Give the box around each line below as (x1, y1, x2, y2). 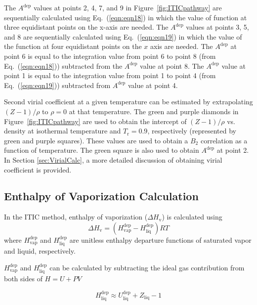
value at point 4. (128, 80, 178, 90)
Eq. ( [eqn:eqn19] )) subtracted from (4, 80, 111, 90)
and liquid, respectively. (4, 246, 76, 256)
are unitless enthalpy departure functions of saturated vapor (69, 234, 252, 245)
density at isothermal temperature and (4, 126, 121, 136)
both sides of (4, 273, 43, 284)
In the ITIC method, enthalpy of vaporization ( (4, 212, 148, 222)
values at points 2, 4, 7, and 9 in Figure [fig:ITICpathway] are (33, 2, 222, 12)
